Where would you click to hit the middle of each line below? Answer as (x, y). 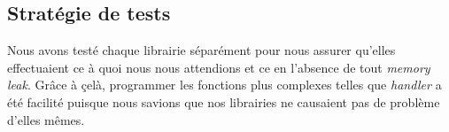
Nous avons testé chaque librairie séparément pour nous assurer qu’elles (201, 50)
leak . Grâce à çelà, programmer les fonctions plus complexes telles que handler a (224, 85)
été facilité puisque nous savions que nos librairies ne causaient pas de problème (224, 101)
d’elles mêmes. (46, 119)
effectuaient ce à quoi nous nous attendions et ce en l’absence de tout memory (219, 67)
